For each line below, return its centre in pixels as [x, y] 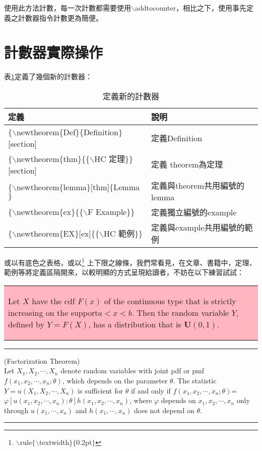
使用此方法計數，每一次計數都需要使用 [68, 8]
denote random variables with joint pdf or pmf [133, 371]
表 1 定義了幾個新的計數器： [48, 76]
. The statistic [195, 380]
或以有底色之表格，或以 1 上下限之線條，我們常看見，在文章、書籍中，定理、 [130, 261]
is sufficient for [100, 390]
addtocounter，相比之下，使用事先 [190, 8]
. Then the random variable [180, 312]
